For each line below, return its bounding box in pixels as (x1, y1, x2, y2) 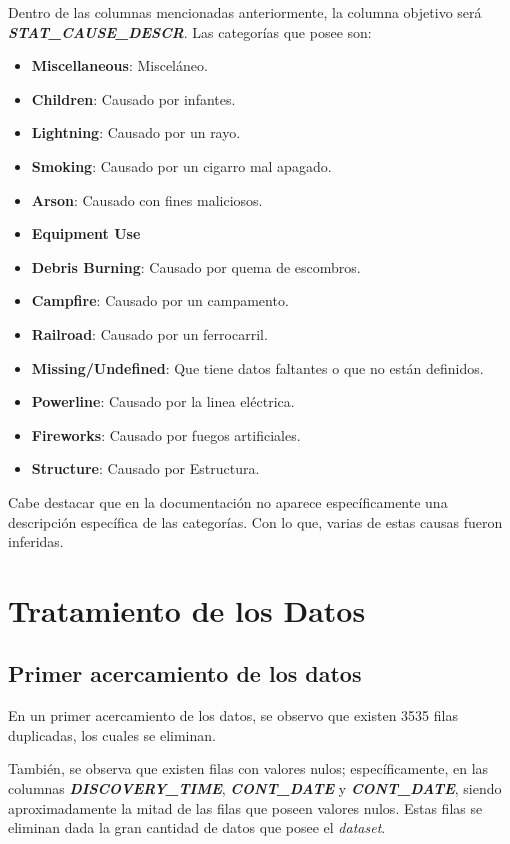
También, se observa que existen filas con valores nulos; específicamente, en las (8, 758, 489, 779)
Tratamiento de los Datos (8, 589, 366, 630)
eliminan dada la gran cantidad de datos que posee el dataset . (8, 817, 386, 838)
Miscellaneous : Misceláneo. (31, 55, 208, 76)
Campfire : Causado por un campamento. (31, 290, 289, 311)
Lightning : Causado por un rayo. (31, 122, 241, 143)
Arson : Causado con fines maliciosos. (31, 189, 263, 210)
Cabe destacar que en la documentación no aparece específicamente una (8, 491, 448, 512)
